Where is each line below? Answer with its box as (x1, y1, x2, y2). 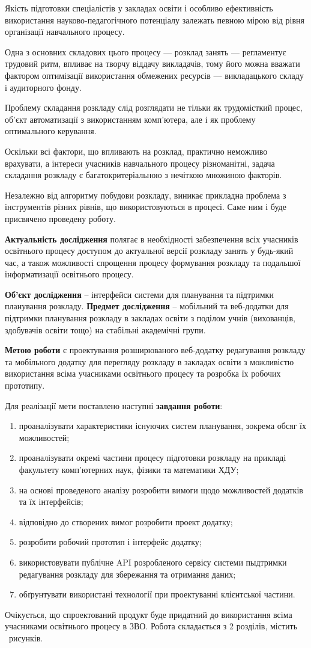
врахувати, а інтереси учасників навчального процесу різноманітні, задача (5, 156, 275, 169)
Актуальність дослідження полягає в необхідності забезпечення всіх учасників (5, 232, 298, 245)
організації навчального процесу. (5, 25, 125, 38)
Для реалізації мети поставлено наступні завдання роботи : (5, 399, 223, 412)
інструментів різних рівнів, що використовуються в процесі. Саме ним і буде (5, 200, 286, 213)
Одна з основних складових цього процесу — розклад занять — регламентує (5, 45, 286, 58)
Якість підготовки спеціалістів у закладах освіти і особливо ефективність (5, 2, 273, 14)
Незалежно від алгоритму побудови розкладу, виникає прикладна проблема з (5, 188, 286, 201)
